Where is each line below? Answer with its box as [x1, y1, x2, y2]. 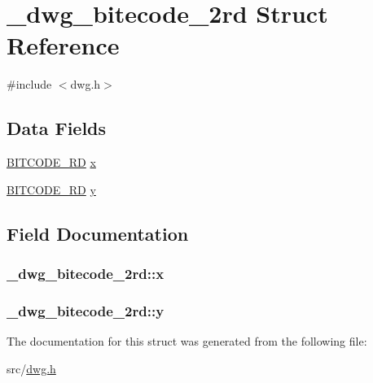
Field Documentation [7, 220, 189, 246]
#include [7, 76, 52, 93]
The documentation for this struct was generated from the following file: [7, 333, 367, 350]
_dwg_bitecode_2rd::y [7, 300, 165, 320]
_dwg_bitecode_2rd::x [7, 263, 165, 283]
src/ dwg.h [7, 359, 56, 376]
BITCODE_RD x [7, 154, 96, 171]
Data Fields [7, 115, 107, 141]
